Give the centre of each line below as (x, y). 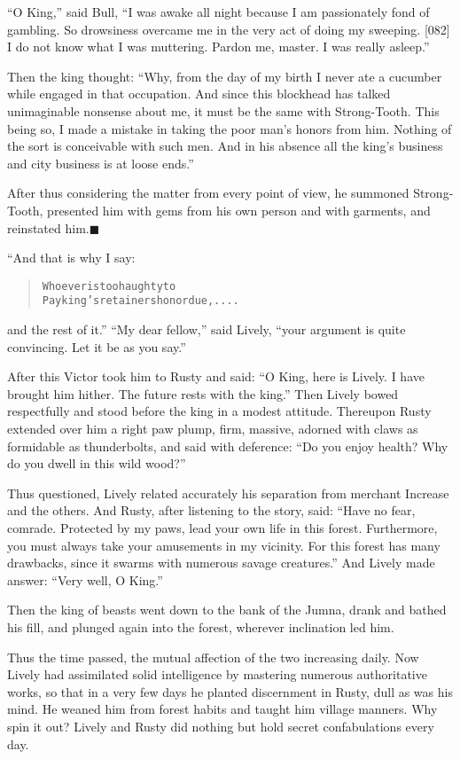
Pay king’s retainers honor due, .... (140, 301)
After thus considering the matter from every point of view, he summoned (208, 193)
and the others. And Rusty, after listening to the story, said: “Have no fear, (211, 510)
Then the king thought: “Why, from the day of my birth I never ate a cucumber (225, 76)
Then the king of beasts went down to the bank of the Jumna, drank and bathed (227, 610)
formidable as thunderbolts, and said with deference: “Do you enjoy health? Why (228, 446)
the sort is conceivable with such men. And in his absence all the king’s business (225, 146)
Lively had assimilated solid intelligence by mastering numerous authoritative (217, 674)
